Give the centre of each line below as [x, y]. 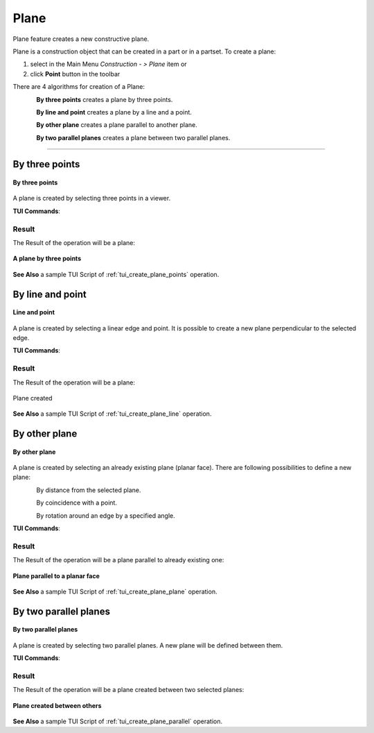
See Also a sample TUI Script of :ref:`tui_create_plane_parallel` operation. [118, 721]
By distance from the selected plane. [89, 490]
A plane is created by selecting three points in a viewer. [92, 199]
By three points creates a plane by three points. [105, 99]
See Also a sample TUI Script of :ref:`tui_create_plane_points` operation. [116, 274]
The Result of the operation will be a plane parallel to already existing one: [118, 560]
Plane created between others [57, 705]
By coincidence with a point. [77, 503]
